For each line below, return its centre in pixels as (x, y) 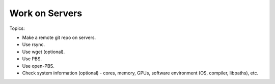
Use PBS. (32, 59)
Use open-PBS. (38, 66)
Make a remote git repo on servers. (59, 37)
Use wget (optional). (44, 52)
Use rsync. (34, 45)
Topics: (17, 28)
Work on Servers (46, 13)
